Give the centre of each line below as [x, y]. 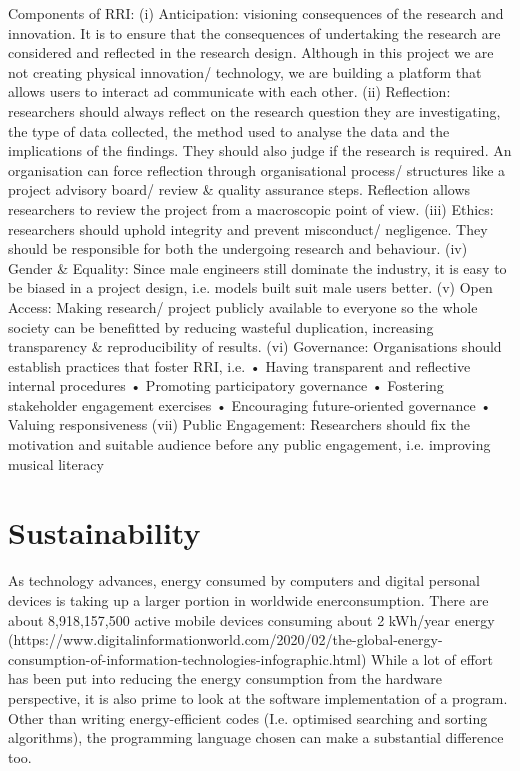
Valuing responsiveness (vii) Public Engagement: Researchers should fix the [239, 424]
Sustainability [104, 532]
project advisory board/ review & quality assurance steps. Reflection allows [239, 189]
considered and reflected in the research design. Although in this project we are [251, 52]
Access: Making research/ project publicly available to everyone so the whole [243, 306]
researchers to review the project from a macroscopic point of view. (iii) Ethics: [251, 208]
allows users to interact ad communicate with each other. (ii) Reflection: [229, 91]
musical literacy [56, 463]
